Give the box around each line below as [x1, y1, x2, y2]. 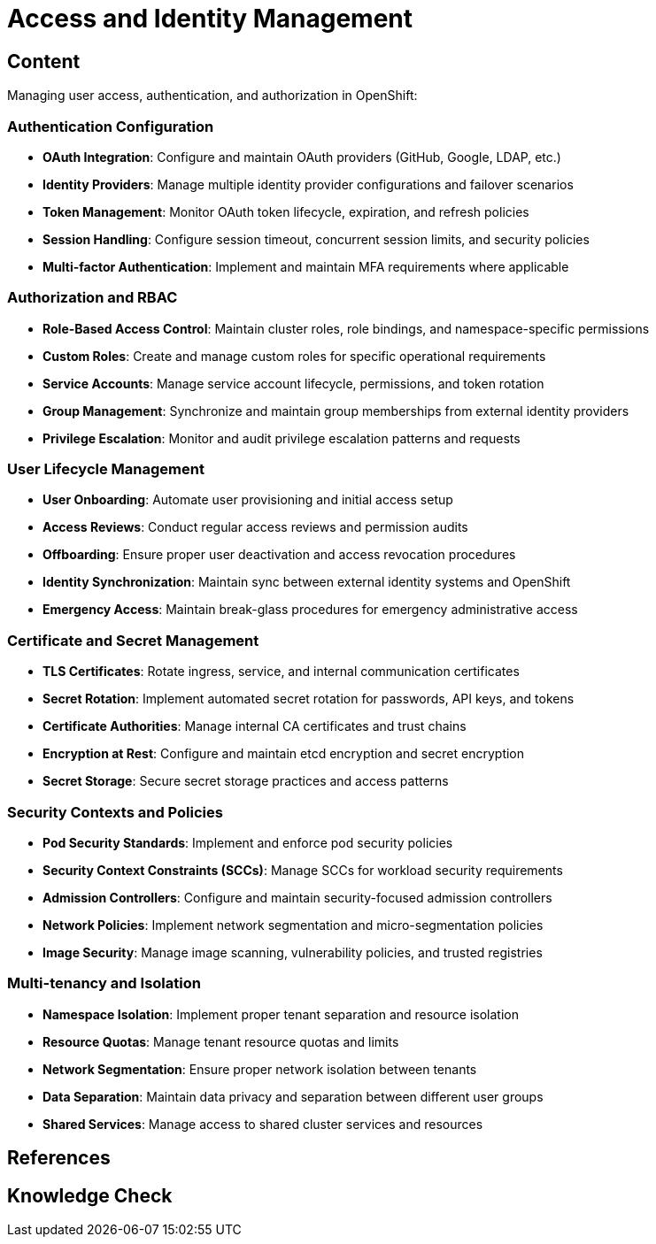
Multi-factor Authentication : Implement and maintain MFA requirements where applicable [42, 258, 569, 274]
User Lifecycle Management [7, 460, 205, 479]
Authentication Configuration [7, 117, 214, 135]
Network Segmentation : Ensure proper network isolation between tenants [42, 1061, 477, 1077]
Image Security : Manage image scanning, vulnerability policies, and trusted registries [42, 944, 543, 960]
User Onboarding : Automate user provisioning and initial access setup [42, 492, 453, 508]
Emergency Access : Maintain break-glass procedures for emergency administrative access [42, 602, 578, 618]
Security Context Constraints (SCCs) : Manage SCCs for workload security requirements [42, 862, 563, 878]
